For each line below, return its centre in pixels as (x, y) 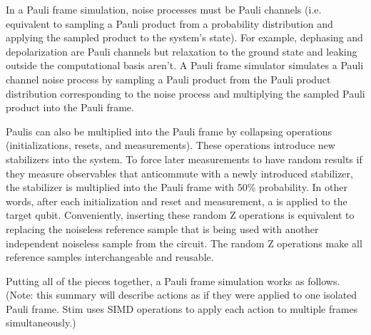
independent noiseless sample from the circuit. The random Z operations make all (184, 243)
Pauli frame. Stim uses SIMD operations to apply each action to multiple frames (182, 308)
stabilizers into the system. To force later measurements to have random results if (184, 159)
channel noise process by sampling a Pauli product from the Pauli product (168, 79)
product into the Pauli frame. (70, 107)
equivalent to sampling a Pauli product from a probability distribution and (169, 23)
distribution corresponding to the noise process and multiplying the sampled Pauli (185, 93)
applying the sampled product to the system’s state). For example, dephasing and (184, 37)
